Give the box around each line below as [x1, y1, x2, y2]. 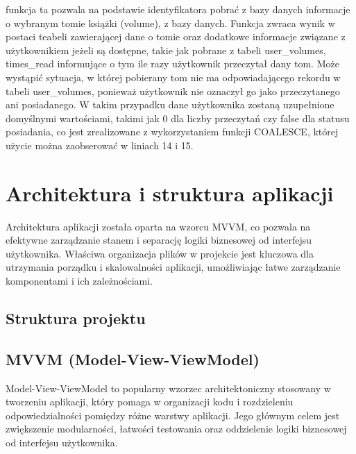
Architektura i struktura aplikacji [6, 178, 334, 207]
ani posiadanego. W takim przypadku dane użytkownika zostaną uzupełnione [6, 97, 334, 112]
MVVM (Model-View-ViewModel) [6, 348, 260, 369]
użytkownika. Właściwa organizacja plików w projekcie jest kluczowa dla [6, 246, 314, 260]
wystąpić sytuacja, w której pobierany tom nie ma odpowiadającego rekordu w [6, 69, 341, 84]
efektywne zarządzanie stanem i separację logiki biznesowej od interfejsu [6, 233, 312, 247]
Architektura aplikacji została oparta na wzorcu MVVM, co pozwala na [6, 219, 311, 233]
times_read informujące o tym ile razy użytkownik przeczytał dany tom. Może [6, 56, 339, 71]
